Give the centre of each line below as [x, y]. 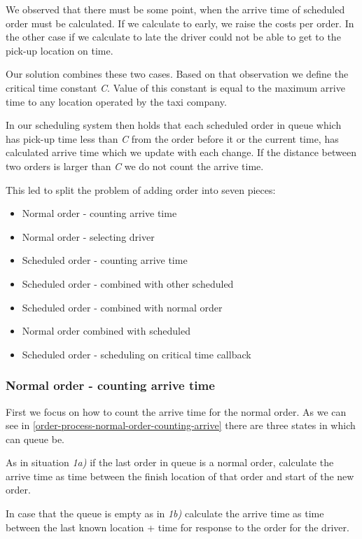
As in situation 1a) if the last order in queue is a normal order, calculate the [170, 462]
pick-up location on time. [60, 50]
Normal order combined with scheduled [106, 331]
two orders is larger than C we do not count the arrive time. [135, 166]
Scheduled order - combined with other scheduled [128, 283]
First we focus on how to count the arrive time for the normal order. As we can [176, 411]
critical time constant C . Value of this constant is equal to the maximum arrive [175, 87]
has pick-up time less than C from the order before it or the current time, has [172, 138]
